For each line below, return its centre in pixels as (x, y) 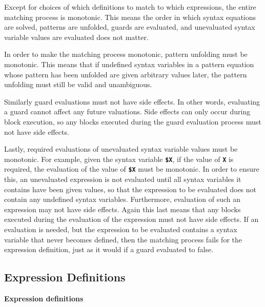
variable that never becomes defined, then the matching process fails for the (123, 239)
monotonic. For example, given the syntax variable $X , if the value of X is (119, 159)
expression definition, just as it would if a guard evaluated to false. (109, 249)
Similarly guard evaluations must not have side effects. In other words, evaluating (132, 101)
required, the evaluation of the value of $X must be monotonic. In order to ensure (132, 169)
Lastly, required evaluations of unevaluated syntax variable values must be (121, 149)
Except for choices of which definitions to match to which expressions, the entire (130, 7)
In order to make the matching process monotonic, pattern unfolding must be (126, 54)
